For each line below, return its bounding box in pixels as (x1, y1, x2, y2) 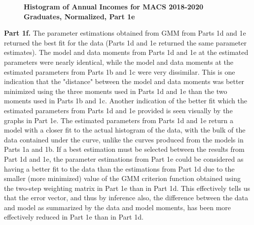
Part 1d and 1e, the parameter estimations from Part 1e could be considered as (4, 153, 244, 164)
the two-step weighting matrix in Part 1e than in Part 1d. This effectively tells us (4, 182, 250, 193)
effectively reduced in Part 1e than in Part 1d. (4, 212, 144, 222)
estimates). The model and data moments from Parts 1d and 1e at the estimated (4, 47, 249, 57)
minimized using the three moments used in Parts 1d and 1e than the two (4, 86, 227, 96)
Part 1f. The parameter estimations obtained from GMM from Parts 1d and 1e (4, 28, 246, 38)
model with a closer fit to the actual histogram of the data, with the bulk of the (4, 125, 246, 135)
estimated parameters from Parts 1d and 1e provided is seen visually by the (4, 105, 233, 115)
